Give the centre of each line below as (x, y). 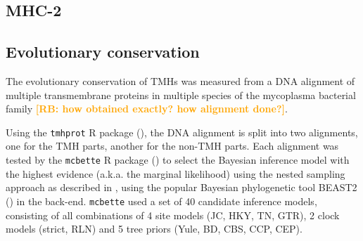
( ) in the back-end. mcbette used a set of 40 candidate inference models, (161, 201)
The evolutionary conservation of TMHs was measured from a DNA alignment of (180, 80)
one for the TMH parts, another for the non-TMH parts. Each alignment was (172, 146)
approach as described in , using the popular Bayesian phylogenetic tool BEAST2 (181, 187)
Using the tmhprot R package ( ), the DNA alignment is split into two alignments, (182, 132)
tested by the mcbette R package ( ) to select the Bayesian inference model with (178, 160)
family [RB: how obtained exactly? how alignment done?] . (147, 109)
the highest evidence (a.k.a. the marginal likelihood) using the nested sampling (176, 173)
